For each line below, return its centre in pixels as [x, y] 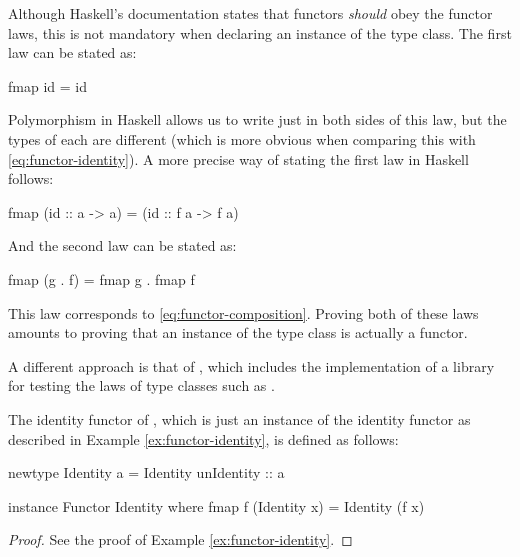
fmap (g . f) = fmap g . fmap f [101, 278]
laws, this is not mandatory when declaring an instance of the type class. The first [260, 32]
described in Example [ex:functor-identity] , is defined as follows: [203, 438]
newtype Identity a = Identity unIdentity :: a [146, 472]
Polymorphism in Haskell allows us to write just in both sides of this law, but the [257, 119]
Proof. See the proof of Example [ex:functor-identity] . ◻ [180, 539]
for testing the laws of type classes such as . [141, 385]
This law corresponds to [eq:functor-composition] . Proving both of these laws [243, 312]
